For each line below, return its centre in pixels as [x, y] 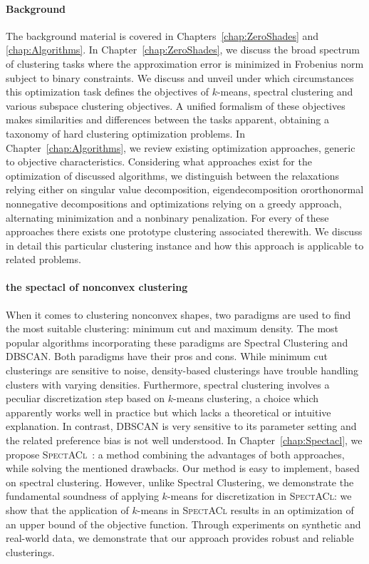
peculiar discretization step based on [85, 398]
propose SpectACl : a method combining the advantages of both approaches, [175, 454]
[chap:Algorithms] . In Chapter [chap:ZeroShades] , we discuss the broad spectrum [183, 50]
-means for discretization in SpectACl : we [259, 496]
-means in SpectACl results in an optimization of [245, 510]
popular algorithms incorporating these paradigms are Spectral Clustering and [177, 342]
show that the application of [67, 510]
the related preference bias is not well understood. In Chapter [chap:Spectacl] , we [184, 440]
